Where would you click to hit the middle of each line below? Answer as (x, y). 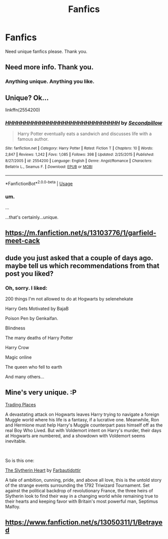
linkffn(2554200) (23, 110)
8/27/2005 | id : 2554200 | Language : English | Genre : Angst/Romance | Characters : (79, 161)
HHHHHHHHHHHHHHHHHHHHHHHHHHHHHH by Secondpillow (84, 123)
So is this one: (20, 460)
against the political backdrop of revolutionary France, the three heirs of (79, 490)
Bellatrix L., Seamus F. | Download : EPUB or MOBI (49, 167)
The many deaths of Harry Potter (39, 338)
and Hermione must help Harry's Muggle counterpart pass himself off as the (84, 425)
